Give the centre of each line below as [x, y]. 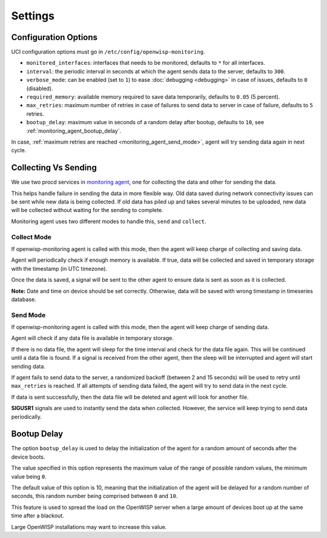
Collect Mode [31, 237]
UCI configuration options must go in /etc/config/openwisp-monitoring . [108, 52]
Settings [33, 16]
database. [24, 299]
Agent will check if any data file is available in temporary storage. [92, 338]
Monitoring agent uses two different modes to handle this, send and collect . [109, 221]
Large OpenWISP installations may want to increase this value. [89, 526]
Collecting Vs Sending [54, 168]
